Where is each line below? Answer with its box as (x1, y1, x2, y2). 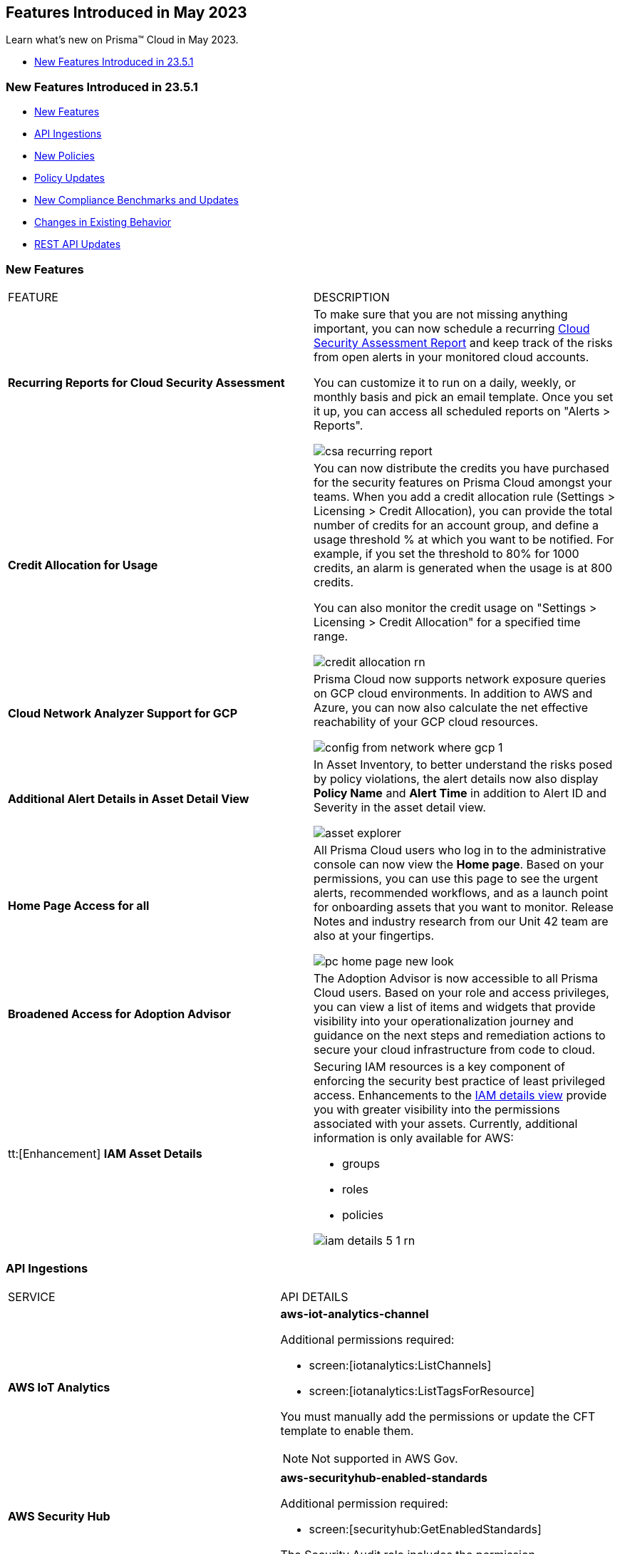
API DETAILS (280, 1289, 348, 1304)
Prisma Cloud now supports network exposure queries (314, 671, 606, 686)
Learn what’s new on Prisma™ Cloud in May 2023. (6, 33, 239, 46)
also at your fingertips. (314, 928, 434, 943)
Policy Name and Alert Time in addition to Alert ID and (314, 785, 606, 800)
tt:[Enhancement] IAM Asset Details (8, 1146, 202, 1161)
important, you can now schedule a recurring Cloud (314, 321, 590, 336)
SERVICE (8, 1289, 56, 1304)
